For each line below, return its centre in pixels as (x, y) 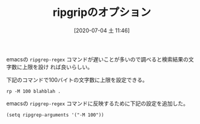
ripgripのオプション (102, 12)
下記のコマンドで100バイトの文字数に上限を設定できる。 (77, 80)
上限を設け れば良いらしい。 (57, 67)
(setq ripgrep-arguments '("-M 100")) (55, 115)
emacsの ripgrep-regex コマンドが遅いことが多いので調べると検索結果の (98, 59)
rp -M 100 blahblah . (34, 91)
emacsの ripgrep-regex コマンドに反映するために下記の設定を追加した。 (98, 103)
